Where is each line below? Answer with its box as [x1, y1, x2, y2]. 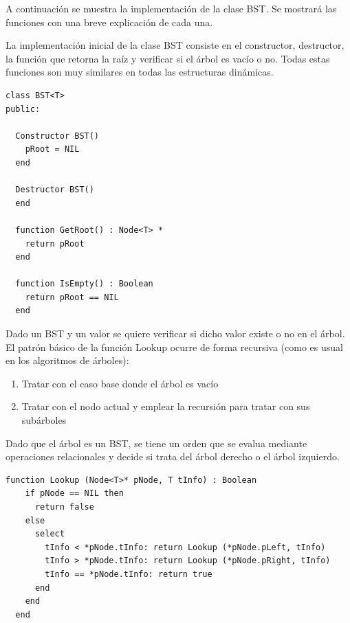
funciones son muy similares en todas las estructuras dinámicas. [6, 65, 274, 79]
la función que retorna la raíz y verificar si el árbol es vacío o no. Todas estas [6, 51, 330, 65]
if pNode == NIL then [25, 488, 124, 499]
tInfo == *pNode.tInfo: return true [45, 569, 212, 579]
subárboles [21, 413, 67, 427]
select [34, 529, 65, 539]
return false [34, 502, 94, 512]
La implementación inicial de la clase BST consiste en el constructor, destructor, [6, 38, 344, 52]
